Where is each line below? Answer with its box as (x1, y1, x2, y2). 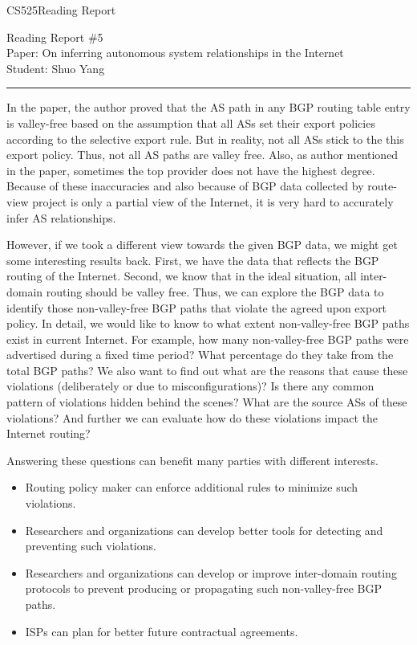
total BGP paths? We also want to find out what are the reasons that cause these (6, 361, 408, 378)
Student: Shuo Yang (6, 59, 105, 76)
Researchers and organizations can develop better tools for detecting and (25, 521, 383, 538)
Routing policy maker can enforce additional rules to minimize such (25, 479, 358, 496)
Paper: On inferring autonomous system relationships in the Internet (6, 44, 344, 61)
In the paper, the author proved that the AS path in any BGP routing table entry (6, 99, 411, 116)
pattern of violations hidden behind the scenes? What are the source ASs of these (6, 394, 407, 410)
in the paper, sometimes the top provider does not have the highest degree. (6, 161, 375, 178)
